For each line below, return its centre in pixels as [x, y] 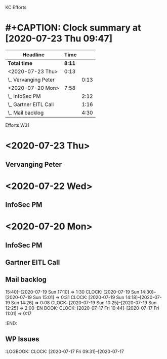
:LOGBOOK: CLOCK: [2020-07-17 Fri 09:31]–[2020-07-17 [65, 351]
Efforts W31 [17, 125]
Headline [33, 54]
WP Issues [22, 339]
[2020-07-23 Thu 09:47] [59, 39]
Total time [20, 63]
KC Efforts [16, 7]
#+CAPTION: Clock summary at [73, 28]
